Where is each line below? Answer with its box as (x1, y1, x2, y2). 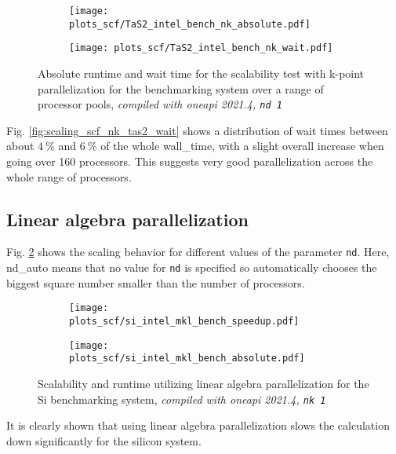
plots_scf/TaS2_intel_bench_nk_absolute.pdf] (69, 18, 311, 30)
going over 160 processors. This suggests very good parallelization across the (6, 153, 373, 169)
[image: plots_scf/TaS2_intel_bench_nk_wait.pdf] (69, 42, 333, 54)
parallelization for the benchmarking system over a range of (38, 80, 324, 97)
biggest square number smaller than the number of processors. (6, 274, 305, 291)
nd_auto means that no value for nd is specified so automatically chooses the (6, 259, 377, 276)
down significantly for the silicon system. (6, 432, 202, 449)
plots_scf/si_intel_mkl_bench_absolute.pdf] (69, 353, 305, 364)
